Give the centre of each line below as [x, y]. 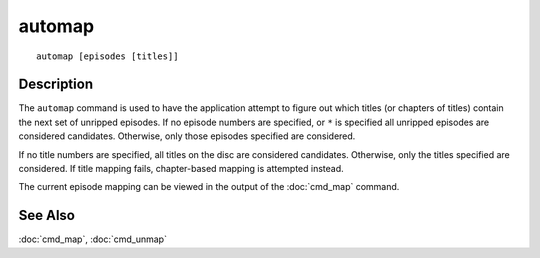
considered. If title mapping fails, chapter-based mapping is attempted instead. [181, 169]
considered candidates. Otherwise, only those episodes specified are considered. [187, 136]
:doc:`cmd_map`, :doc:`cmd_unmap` [92, 239]
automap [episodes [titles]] [107, 56]
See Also [46, 215]
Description [56, 84]
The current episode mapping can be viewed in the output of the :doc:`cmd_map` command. [209, 187]
